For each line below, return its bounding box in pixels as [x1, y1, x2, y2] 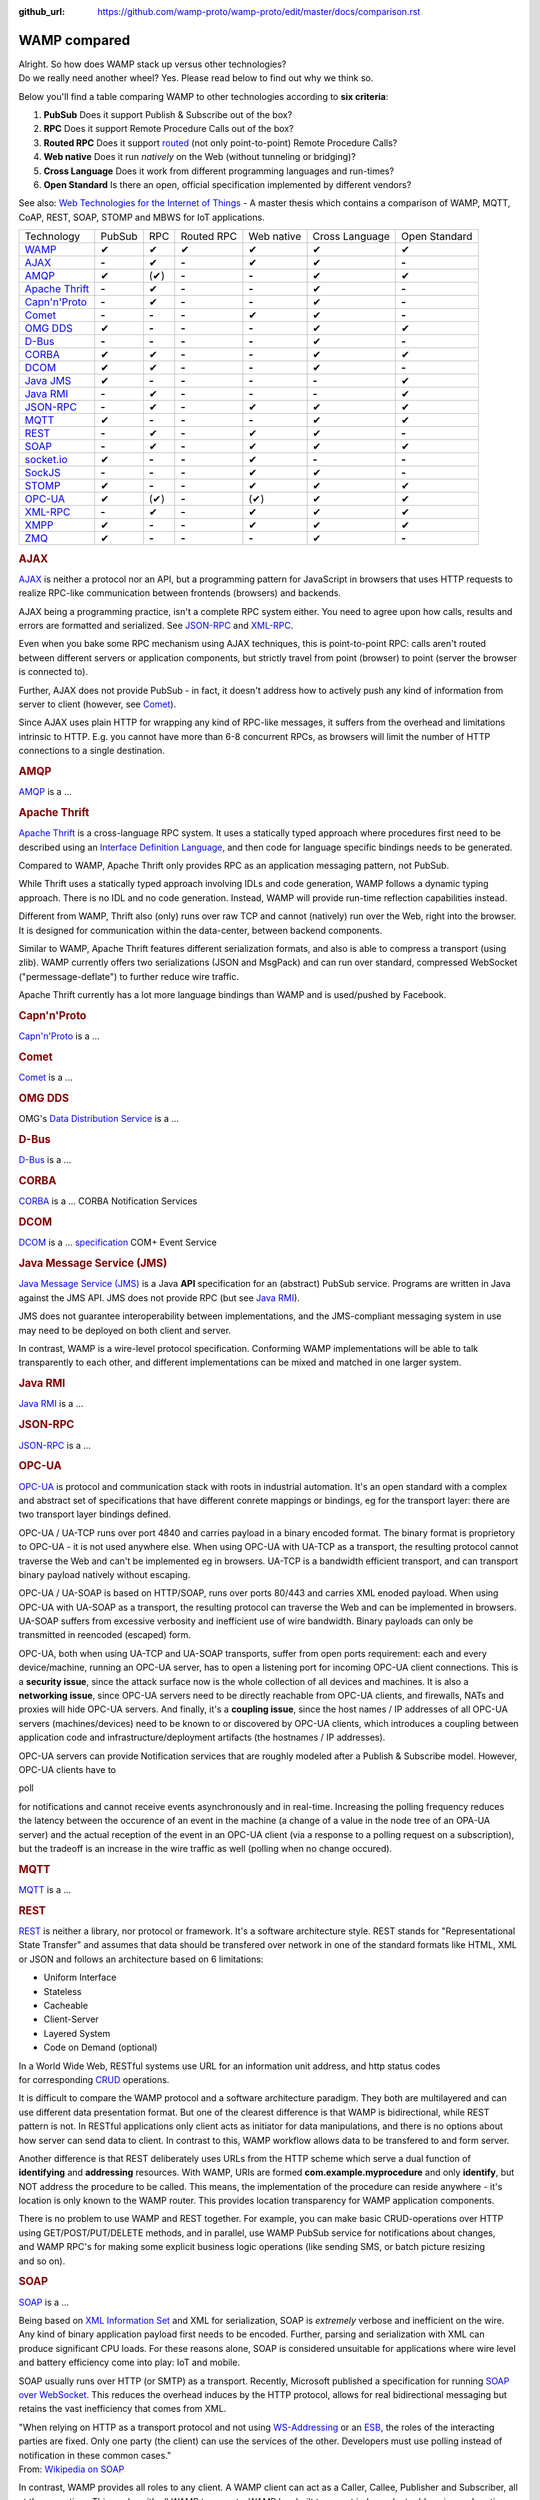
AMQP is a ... [18, 786, 72, 798]
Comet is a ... [18, 1071, 74, 1084]
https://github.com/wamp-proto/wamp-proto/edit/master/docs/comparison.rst [97, 6, 421, 17]
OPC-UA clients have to [18, 1764, 117, 1775]
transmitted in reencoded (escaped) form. [18, 1629, 192, 1641]
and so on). [18, 2255, 66, 2267]
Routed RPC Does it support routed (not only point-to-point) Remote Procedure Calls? [43, 136, 398, 149]
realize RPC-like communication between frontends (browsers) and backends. [18, 587, 342, 599]
